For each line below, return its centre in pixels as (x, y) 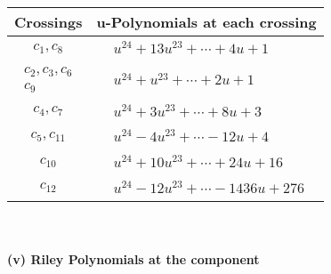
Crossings (48, 22)
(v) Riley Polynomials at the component (133, 259)
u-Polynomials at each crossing (206, 22)
